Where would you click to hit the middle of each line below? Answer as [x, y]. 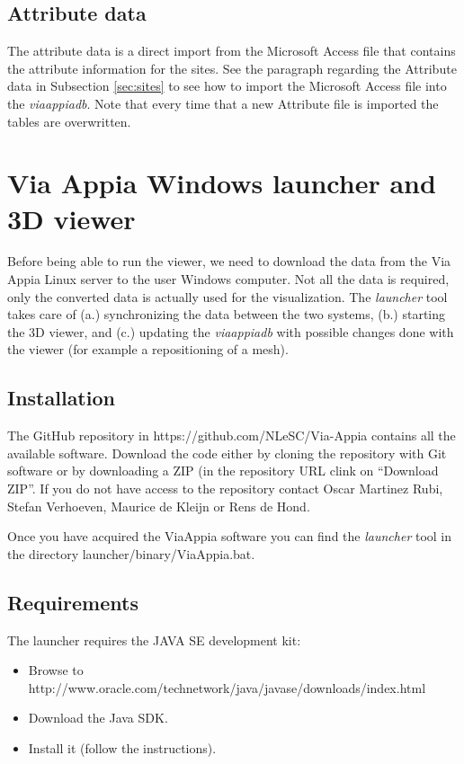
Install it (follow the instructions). [122, 747]
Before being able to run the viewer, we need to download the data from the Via [229, 261]
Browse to [56, 670]
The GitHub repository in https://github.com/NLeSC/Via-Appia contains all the [232, 435]
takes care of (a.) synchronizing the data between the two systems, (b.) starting [227, 314]
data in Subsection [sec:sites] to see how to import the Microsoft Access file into [227, 86]
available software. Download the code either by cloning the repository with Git [227, 453]
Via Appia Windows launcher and [222, 183]
